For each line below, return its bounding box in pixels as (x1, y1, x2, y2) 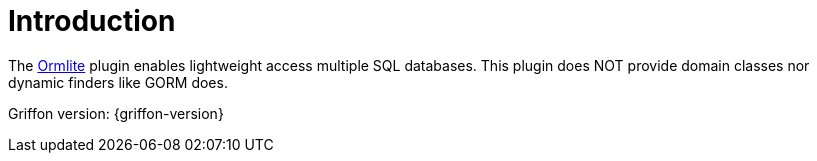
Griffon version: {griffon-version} (8, 104, 224, 122)
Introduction (8, 4, 176, 38)
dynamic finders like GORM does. (8, 73, 228, 91)
